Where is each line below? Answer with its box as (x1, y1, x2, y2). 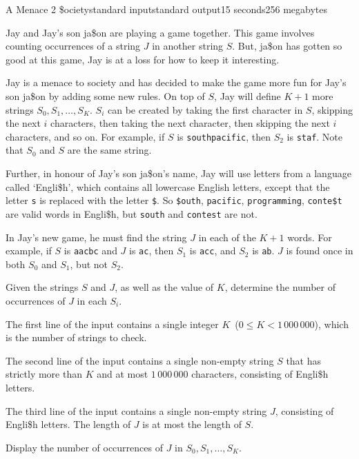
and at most (97, 367, 148, 381)
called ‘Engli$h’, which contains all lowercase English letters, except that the (6, 179, 330, 194)
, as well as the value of (115, 280, 214, 294)
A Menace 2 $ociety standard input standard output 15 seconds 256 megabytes (6, 2, 328, 16)
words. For (287, 229, 332, 244)
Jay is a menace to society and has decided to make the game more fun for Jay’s (6, 75, 347, 90)
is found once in (286, 243, 353, 258)
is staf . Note (287, 129, 343, 143)
